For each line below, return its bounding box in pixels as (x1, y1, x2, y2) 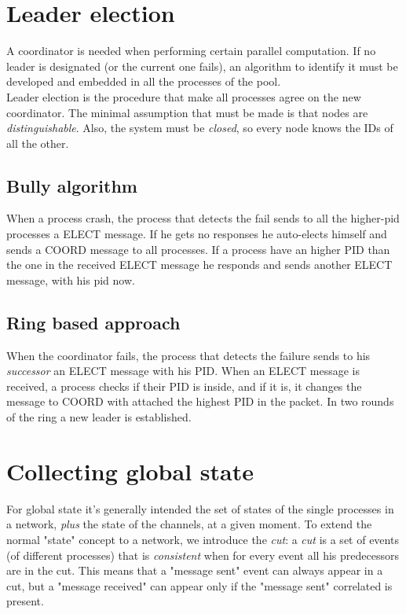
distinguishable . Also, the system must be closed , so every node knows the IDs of (6, 119, 393, 136)
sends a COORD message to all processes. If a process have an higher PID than (6, 241, 390, 257)
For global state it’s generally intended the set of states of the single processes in (6, 500, 394, 517)
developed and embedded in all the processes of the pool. (6, 73, 281, 90)
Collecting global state (6, 454, 254, 487)
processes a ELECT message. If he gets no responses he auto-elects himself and (6, 226, 387, 242)
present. (6, 593, 44, 609)
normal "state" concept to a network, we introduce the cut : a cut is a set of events (6, 531, 399, 547)
